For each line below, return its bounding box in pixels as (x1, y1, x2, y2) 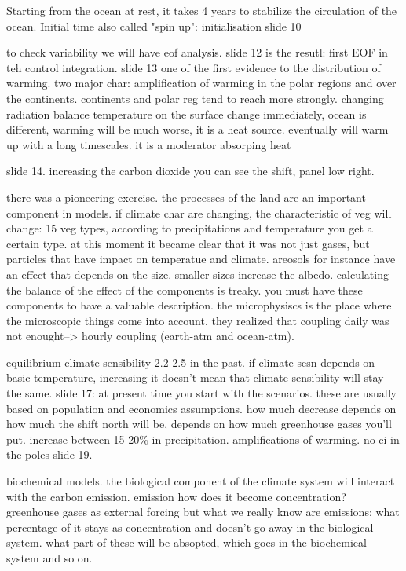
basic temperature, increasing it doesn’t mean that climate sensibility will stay (6, 369, 384, 386)
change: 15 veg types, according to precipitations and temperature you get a (6, 220, 373, 236)
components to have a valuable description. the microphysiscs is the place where (6, 297, 392, 313)
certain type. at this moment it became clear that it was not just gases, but (6, 235, 370, 251)
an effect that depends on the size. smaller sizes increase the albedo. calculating (6, 265, 389, 282)
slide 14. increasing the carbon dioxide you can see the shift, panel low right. (6, 163, 375, 179)
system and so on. (6, 550, 93, 566)
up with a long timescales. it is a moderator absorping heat (6, 136, 291, 152)
